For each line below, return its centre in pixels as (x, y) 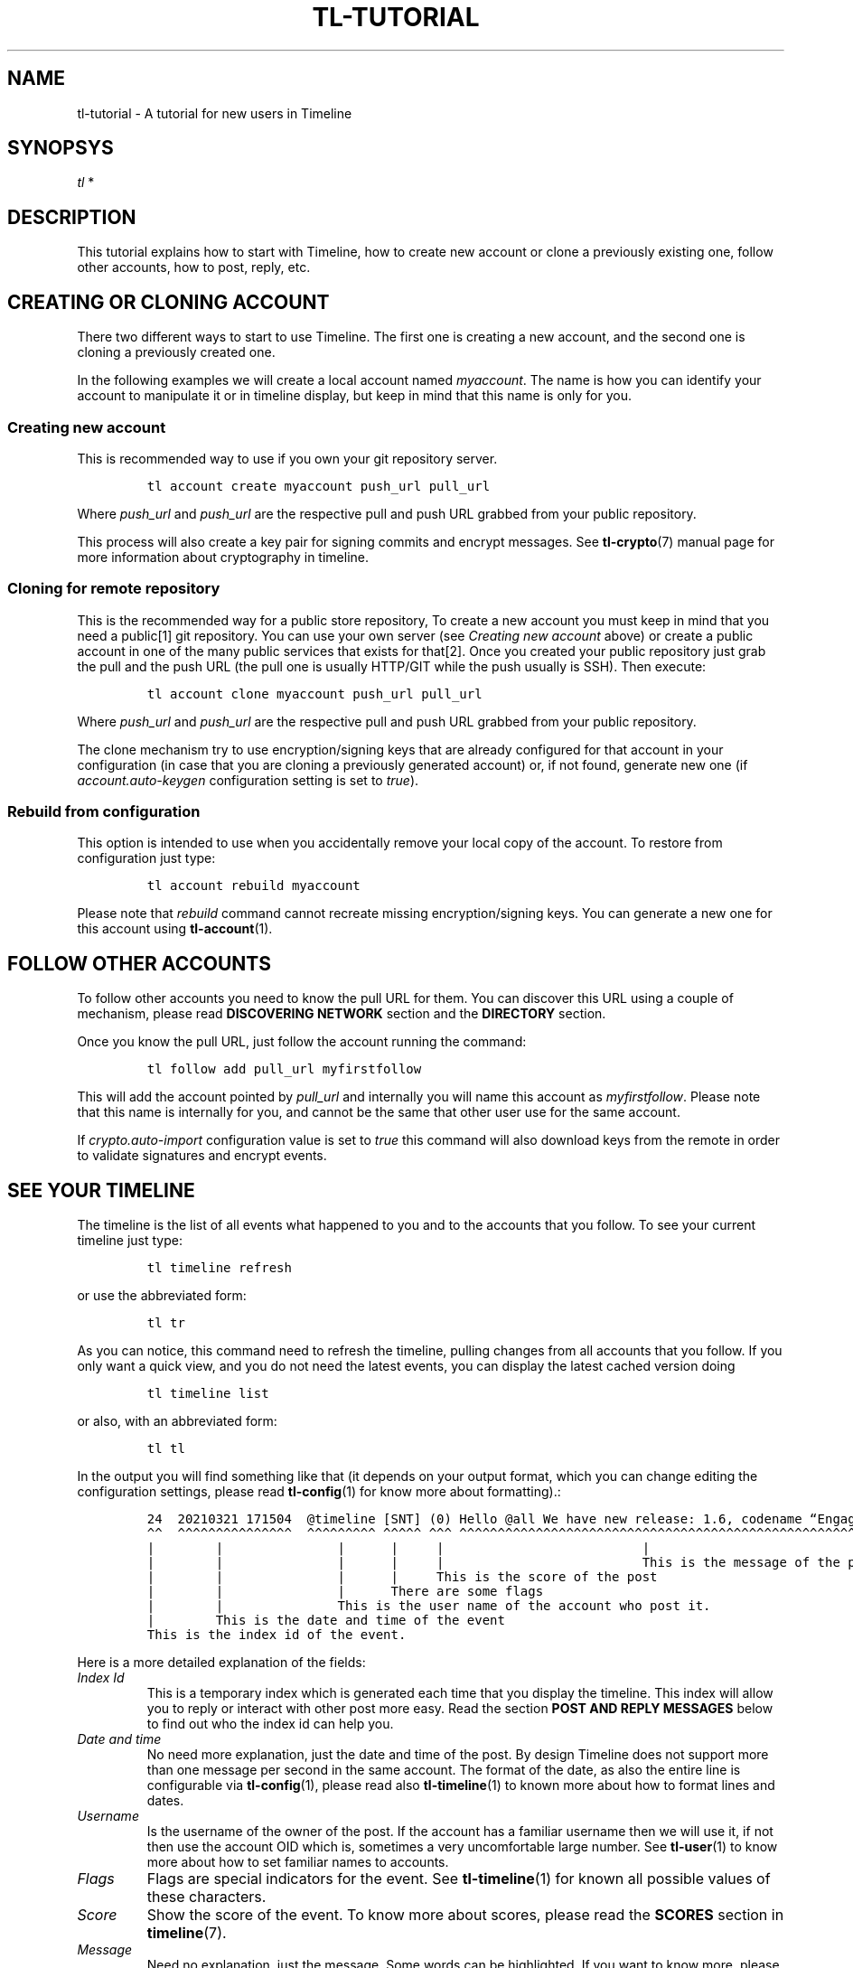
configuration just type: (146, 858)
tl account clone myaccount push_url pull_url (314, 693)
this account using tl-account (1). (175, 929)
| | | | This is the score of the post (402, 1577)
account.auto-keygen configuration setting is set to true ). (248, 780)
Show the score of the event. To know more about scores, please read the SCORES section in (465, 1915)
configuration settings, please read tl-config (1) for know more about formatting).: (319, 1492)
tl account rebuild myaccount (253, 886)
